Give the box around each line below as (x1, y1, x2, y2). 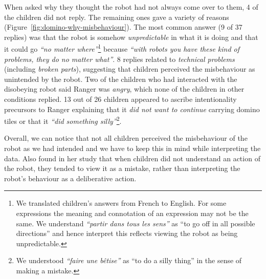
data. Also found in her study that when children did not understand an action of (4, 153, 260, 163)
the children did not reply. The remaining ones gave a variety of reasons (4, 11, 229, 22)
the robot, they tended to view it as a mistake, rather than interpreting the (4, 163, 240, 174)
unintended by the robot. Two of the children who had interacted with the (4, 73, 237, 84)
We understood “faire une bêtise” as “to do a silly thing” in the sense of (16, 255, 242, 266)
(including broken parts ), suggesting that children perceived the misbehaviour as (4, 63, 255, 74)
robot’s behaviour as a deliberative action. (4, 173, 137, 183)
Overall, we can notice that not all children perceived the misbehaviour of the (4, 133, 248, 143)
